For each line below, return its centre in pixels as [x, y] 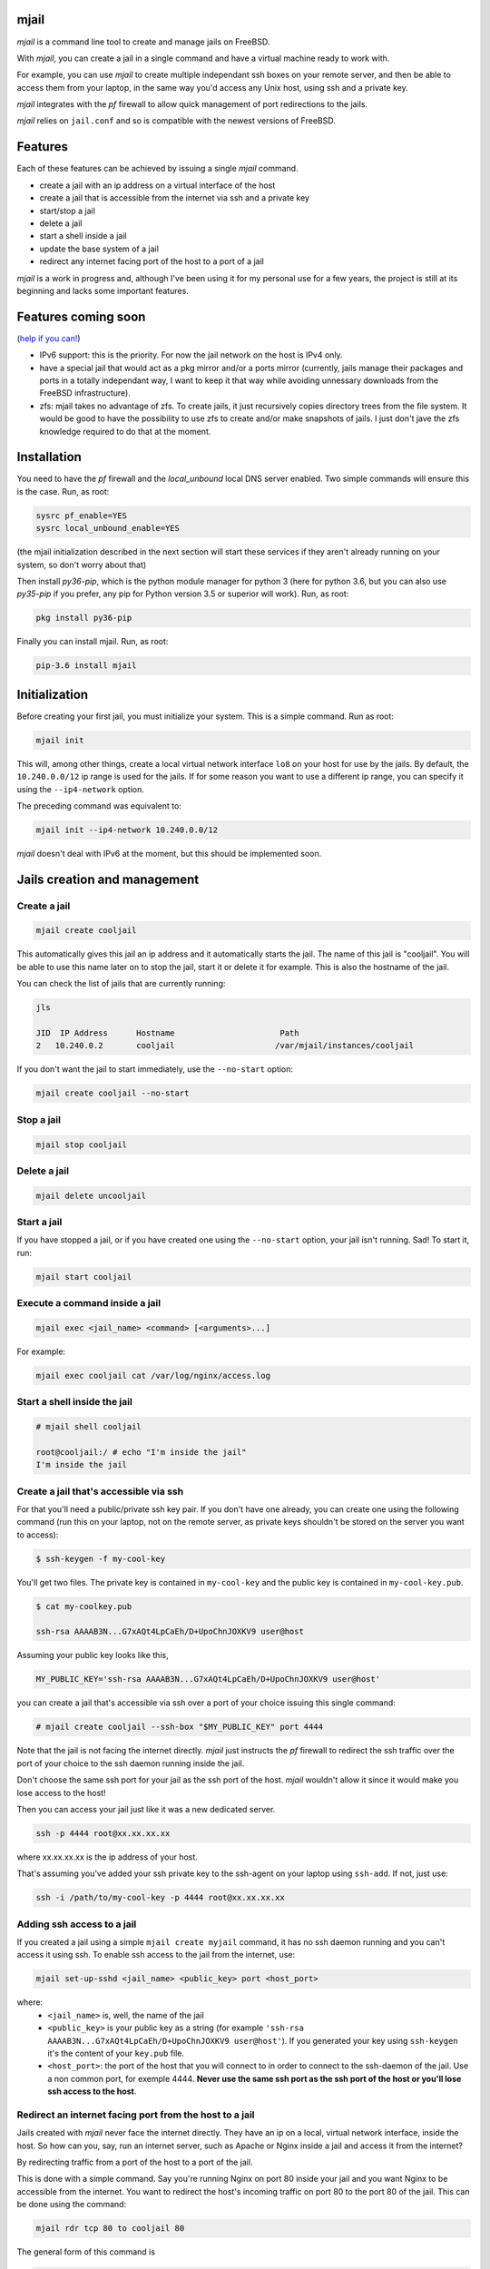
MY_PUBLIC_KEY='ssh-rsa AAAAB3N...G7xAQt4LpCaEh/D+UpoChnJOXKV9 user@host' [208, 1680]
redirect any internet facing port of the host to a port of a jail [152, 261]
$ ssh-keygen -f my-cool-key [101, 1558]
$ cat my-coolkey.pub [84, 1606]
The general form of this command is [86, 2252]
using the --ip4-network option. [80, 789]
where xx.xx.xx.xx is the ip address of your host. [108, 1857]
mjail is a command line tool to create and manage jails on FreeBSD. [143, 42]
